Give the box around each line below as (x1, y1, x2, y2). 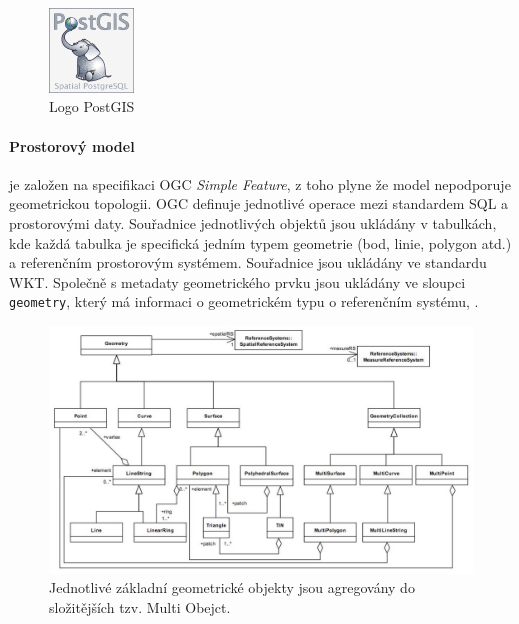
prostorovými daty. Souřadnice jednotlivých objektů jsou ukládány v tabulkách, (9, 212, 497, 233)
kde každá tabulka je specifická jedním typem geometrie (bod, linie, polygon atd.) (9, 232, 512, 253)
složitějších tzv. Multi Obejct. (49, 596, 231, 617)
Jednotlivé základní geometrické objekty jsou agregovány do (49, 577, 415, 598)
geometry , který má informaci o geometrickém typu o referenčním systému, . (9, 291, 479, 312)
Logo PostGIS (49, 96, 135, 117)
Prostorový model (9, 135, 135, 156)
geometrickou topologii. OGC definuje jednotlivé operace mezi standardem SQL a (9, 193, 509, 214)
